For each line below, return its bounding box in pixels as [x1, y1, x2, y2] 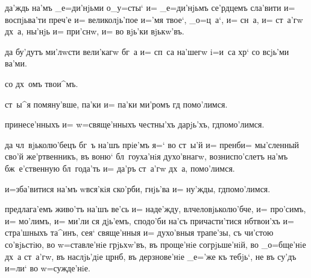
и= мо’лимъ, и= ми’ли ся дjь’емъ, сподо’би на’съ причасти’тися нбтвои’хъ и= [5, 214, 294, 227]
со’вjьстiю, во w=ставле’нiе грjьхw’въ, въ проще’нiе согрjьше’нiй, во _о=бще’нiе [5, 238, 306, 250]
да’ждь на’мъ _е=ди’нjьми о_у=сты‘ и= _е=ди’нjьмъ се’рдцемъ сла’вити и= [5, 1, 295, 13]
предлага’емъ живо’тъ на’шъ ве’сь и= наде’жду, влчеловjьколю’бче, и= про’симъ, [5, 202, 306, 215]
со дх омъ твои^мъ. [5, 77, 78, 89]
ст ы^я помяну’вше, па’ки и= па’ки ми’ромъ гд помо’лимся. [5, 97, 228, 110]
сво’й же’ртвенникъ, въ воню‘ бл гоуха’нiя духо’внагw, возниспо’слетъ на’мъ [5, 150, 288, 163]
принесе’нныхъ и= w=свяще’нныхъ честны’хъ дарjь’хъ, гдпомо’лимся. [5, 118, 265, 131]
